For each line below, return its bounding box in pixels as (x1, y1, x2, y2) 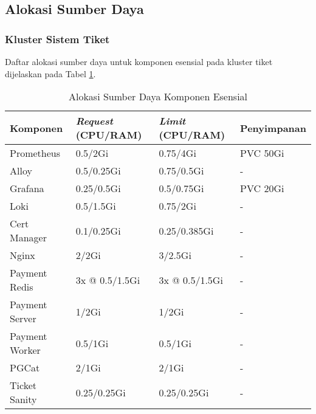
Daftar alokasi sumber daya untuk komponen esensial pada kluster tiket (5, 55, 273, 67)
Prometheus (10, 146, 61, 160)
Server (10, 311, 36, 326)
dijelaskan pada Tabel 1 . (5, 67, 96, 80)
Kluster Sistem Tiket (5, 31, 110, 46)
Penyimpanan (240, 120, 306, 135)
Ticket (10, 378, 36, 393)
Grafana (10, 181, 44, 196)
